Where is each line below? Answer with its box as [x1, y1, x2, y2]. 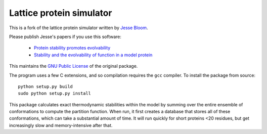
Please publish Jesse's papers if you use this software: [9, 34, 121, 40]
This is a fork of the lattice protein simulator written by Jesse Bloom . [9, 25, 148, 31]
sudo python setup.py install [18, 90, 91, 96]
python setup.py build [18, 84, 73, 89]
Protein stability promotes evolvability [34, 45, 111, 51]
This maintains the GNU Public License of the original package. [9, 63, 138, 69]
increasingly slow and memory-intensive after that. [9, 122, 113, 128]
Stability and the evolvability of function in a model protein [34, 52, 153, 58]
